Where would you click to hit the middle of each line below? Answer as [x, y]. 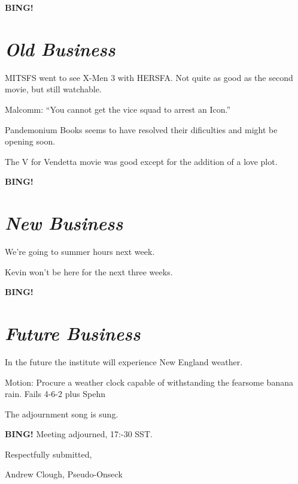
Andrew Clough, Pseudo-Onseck [64, 474]
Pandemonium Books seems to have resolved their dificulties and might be [141, 129]
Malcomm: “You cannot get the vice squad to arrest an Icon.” [118, 109]
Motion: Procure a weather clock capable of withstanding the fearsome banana [149, 382]
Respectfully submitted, [48, 454]
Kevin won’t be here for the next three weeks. [89, 271]
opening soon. [30, 141]
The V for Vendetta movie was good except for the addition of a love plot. [141, 161]
